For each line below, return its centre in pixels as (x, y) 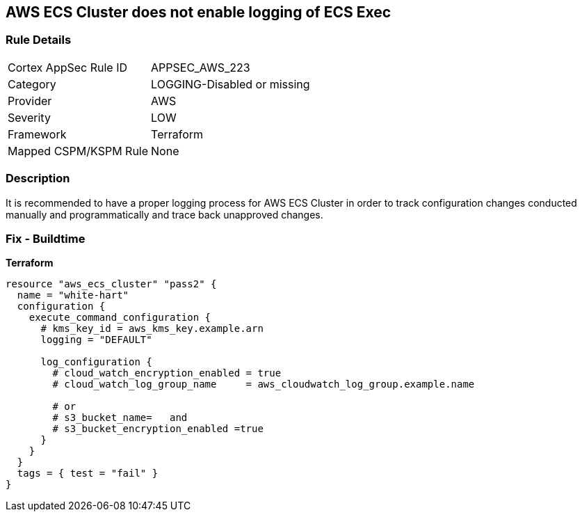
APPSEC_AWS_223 (201, 67)
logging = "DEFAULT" (96, 340)
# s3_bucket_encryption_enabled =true (158, 429)
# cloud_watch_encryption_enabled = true (167, 373)
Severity (29, 117)
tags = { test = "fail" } (88, 474)
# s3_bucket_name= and (120, 418)
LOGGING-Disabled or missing (231, 84)
